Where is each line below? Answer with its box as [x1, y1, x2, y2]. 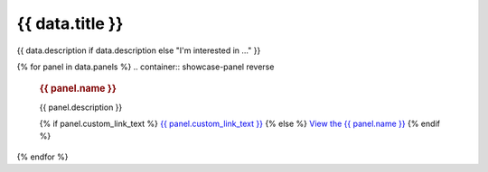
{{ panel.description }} [39, 102, 123, 113]
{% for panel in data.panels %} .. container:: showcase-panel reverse [16, 61, 275, 72]
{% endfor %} [16, 151, 69, 162]
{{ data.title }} [16, 14, 124, 33]
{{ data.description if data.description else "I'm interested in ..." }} [16, 45, 261, 56]
